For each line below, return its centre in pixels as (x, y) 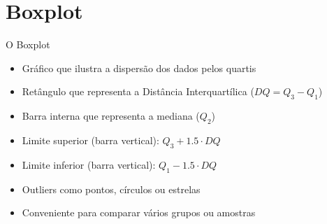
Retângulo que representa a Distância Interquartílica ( (138, 91)
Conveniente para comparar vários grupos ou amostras (139, 212)
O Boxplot (28, 44)
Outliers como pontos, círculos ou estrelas (111, 189)
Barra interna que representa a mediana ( (111, 116)
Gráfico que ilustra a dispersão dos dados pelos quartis (139, 68)
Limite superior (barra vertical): (90, 140)
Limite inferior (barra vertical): (89, 164)
